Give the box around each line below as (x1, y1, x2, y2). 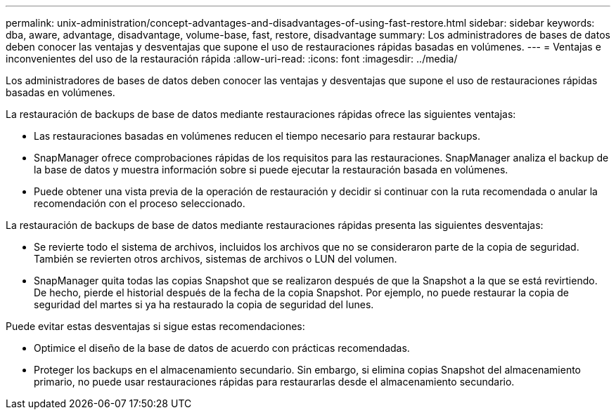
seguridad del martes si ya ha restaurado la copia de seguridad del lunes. (34, 298, 374, 310)
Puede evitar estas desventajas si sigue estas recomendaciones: (6, 320, 305, 332)
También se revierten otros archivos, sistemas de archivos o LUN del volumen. (34, 253, 397, 265)
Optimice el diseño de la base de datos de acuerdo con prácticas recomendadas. (34, 342, 410, 354)
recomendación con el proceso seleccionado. (34, 197, 245, 209)
